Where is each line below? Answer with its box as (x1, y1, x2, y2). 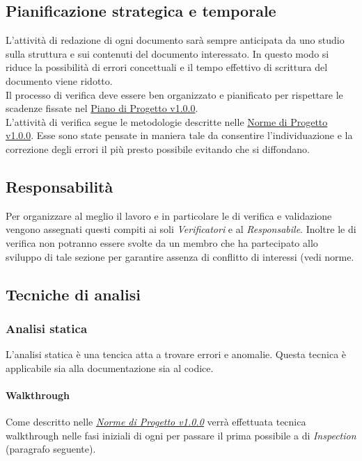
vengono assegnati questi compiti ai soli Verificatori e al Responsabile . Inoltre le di (6, 222, 356, 236)
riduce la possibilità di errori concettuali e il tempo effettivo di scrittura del (6, 60, 328, 74)
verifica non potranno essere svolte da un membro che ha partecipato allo (6, 235, 318, 250)
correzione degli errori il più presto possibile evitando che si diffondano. (6, 141, 310, 156)
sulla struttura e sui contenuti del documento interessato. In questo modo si (6, 46, 329, 60)
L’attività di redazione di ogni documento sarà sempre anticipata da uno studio (6, 33, 345, 47)
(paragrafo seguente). (6, 442, 96, 456)
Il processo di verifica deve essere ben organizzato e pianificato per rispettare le (6, 87, 343, 102)
